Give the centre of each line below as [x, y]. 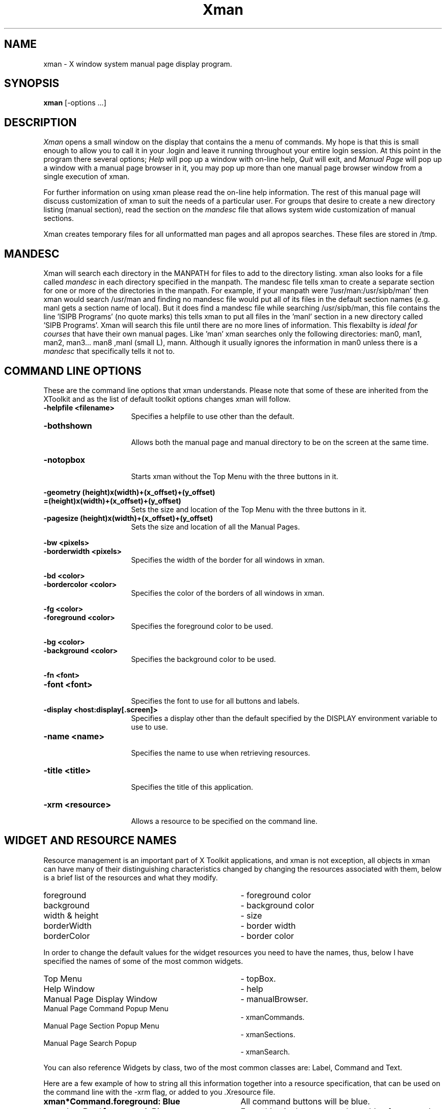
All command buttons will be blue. [305, 1101]
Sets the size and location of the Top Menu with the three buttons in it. [249, 509]
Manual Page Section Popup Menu [101, 1025]
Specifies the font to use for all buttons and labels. [215, 701]
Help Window [69, 989]
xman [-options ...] [75, 103]
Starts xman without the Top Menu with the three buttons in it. [235, 476]
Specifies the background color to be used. [203, 659]
